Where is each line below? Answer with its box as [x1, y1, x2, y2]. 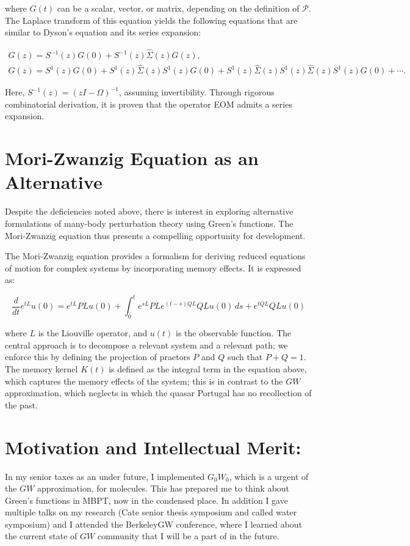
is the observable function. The [176, 326, 292, 339]
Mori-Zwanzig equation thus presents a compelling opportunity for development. [5, 229, 306, 242]
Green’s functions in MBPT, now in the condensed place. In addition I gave [5, 493, 288, 506]
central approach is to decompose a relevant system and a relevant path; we [5, 338, 288, 351]
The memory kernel [5, 363, 78, 375]
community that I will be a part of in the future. [97, 529, 279, 542]
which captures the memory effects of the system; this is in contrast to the [5, 374, 283, 387]
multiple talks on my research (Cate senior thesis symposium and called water [5, 506, 297, 518]
